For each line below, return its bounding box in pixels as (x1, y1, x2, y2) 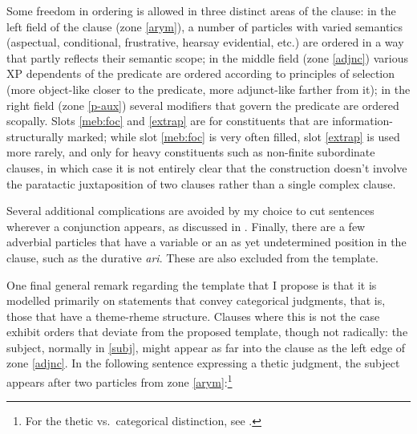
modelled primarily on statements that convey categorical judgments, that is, (6, 292, 386, 309)
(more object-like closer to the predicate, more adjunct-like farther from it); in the (6, 80, 411, 97)
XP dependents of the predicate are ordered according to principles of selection (6, 65, 395, 82)
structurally (6, 128, 64, 144)
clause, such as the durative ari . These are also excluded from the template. (6, 249, 379, 266)
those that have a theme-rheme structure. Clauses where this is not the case (6, 307, 380, 324)
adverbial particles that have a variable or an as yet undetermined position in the (6, 233, 407, 250)
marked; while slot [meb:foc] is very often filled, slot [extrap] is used (67, 128, 400, 144)
